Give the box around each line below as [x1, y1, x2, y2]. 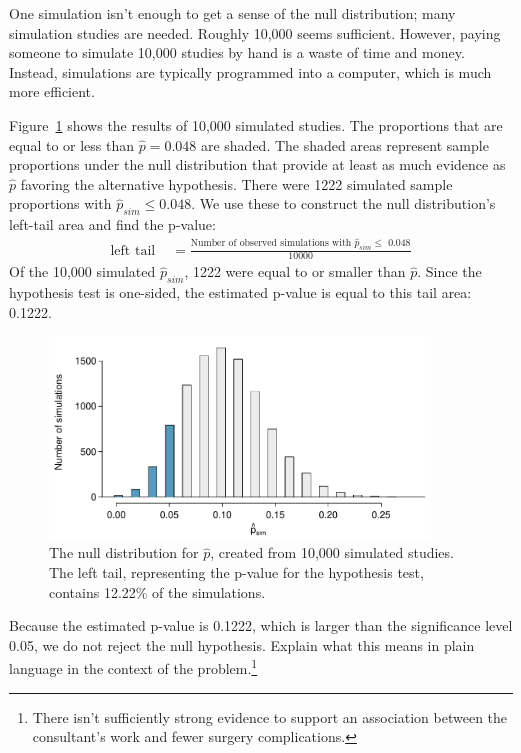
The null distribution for [49, 542, 199, 563]
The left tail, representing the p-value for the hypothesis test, [49, 561, 424, 582]
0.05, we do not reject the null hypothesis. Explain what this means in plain [9, 634, 475, 655]
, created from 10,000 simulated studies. [210, 542, 454, 563]
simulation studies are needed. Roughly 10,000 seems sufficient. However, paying [9, 22, 501, 43]
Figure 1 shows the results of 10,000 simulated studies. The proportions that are [9, 114, 503, 135]
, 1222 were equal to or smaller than [184, 261, 406, 282]
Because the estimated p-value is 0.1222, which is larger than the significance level [9, 615, 513, 636]
